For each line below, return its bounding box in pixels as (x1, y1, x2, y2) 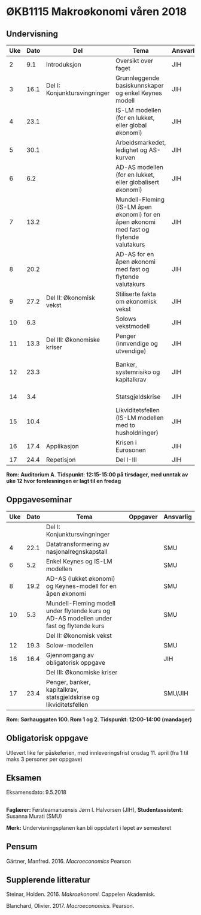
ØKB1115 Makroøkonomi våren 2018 (6, 5, 187, 19)
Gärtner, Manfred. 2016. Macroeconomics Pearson (6, 857, 132, 865)
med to (115, 421, 136, 429)
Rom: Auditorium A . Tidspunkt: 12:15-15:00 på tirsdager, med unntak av (6, 471, 188, 478)
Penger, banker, (45, 677, 91, 686)
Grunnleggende (115, 74, 160, 82)
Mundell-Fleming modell (45, 599, 115, 607)
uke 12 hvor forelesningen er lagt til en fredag (6, 478, 121, 484)
